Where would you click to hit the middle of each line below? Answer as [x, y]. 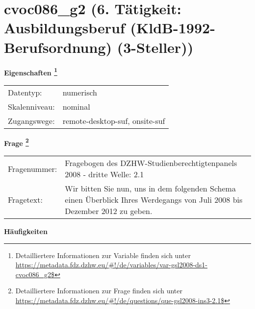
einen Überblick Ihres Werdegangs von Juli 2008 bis [154, 200]
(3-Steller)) [155, 47]
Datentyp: [25, 92]
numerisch [80, 92]
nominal [76, 106]
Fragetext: [25, 200]
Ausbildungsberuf [64, 28]
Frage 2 [16, 142]
